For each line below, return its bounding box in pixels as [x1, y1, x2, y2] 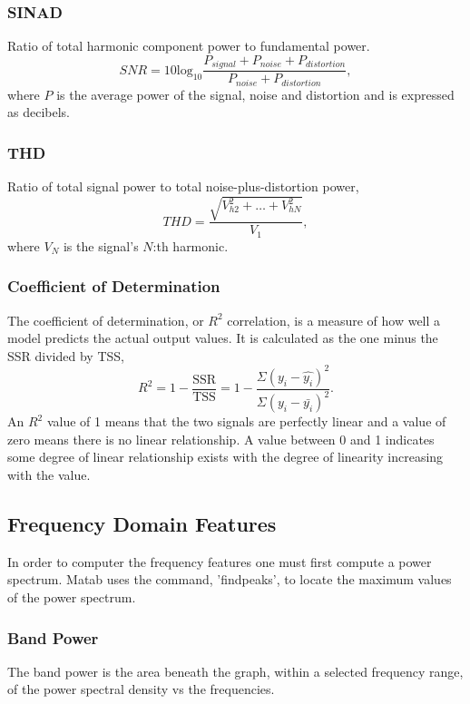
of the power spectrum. [7, 588, 136, 607]
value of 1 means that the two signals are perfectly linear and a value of [46, 412, 446, 431]
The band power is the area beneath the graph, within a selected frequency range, [7, 661, 464, 680]
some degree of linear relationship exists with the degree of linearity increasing [7, 447, 444, 466]
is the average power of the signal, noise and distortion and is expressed [56, 84, 455, 103]
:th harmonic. [152, 236, 229, 255]
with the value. [7, 465, 91, 484]
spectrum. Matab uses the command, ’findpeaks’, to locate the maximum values [7, 570, 452, 589]
